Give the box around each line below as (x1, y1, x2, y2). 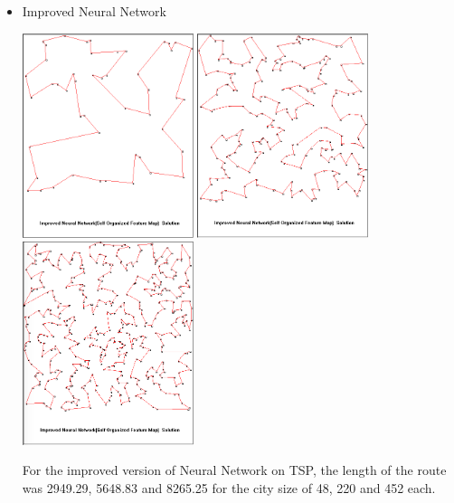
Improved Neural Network (22, 2, 166, 20)
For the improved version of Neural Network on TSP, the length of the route (22, 460, 447, 479)
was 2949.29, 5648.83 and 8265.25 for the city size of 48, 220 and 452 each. (22, 479, 436, 498)
